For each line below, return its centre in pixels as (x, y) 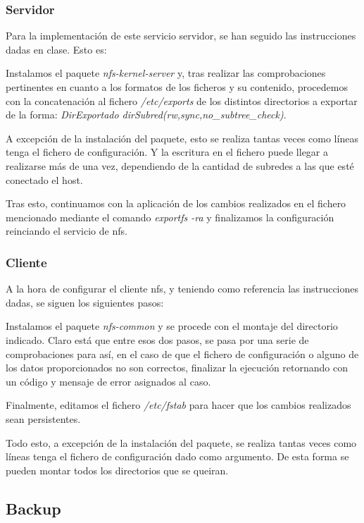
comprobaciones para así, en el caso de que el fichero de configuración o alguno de (182, 353)
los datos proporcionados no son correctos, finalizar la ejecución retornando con (177, 368)
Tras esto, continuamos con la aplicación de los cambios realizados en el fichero (176, 203)
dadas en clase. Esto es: (56, 49)
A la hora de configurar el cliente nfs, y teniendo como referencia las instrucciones (182, 289)
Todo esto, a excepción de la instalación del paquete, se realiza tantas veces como (181, 442)
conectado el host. (44, 179)
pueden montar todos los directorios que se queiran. (117, 470)
